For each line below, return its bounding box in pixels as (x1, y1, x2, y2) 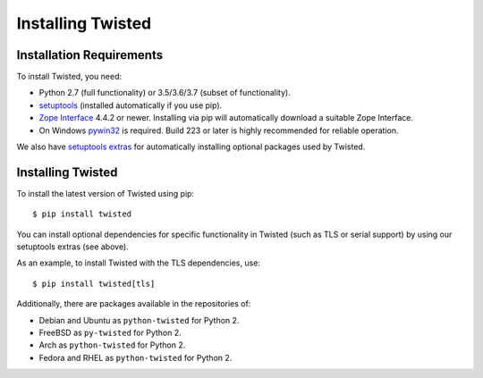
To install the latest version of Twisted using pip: (16, 188, 195, 198)
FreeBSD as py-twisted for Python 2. (38, 327, 182, 339)
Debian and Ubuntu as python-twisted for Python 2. (38, 315, 240, 325)
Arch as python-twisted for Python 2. (38, 340, 186, 350)
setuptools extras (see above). (16, 241, 129, 252)
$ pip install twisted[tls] (32, 278, 156, 289)
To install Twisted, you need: (16, 71, 123, 82)
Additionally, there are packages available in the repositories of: (16, 298, 251, 309)
